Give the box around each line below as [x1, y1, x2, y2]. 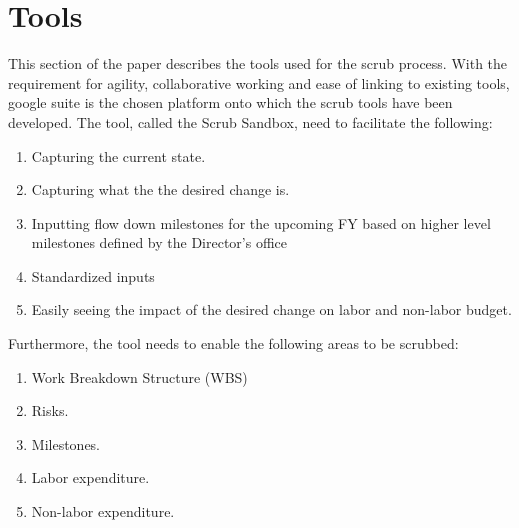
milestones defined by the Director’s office [31, 232, 287, 253]
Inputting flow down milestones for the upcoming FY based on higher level [31, 212, 491, 233]
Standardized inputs [31, 265, 155, 286]
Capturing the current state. [31, 145, 206, 166]
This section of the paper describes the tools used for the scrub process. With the [8, 53, 508, 74]
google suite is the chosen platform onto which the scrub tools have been [8, 92, 453, 113]
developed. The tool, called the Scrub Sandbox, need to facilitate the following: [8, 111, 493, 132]
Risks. [31, 400, 69, 421]
